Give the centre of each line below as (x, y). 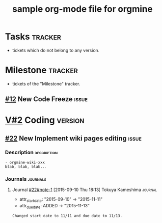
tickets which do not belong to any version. (56, 50)
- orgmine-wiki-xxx (25, 163)
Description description (31, 152)
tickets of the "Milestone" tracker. (46, 84)
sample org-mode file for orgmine (82, 9)
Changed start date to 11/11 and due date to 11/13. (67, 216)
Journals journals (26, 179)
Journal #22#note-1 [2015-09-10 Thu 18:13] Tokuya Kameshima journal (84, 190)
